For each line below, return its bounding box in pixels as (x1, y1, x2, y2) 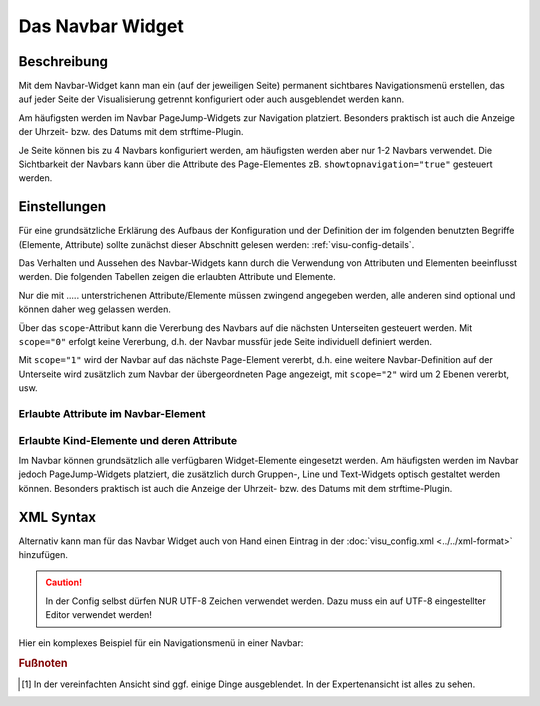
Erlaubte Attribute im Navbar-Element (18, 406, 206, 420)
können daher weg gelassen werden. (18, 303, 172, 315)
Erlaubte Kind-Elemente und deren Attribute (18, 433, 238, 447)
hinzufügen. (18, 549, 69, 560)
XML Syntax (18, 508, 97, 525)
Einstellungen (18, 198, 107, 215)
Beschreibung (18, 53, 109, 70)
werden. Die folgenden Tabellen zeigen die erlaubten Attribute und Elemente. (18, 271, 337, 283)
